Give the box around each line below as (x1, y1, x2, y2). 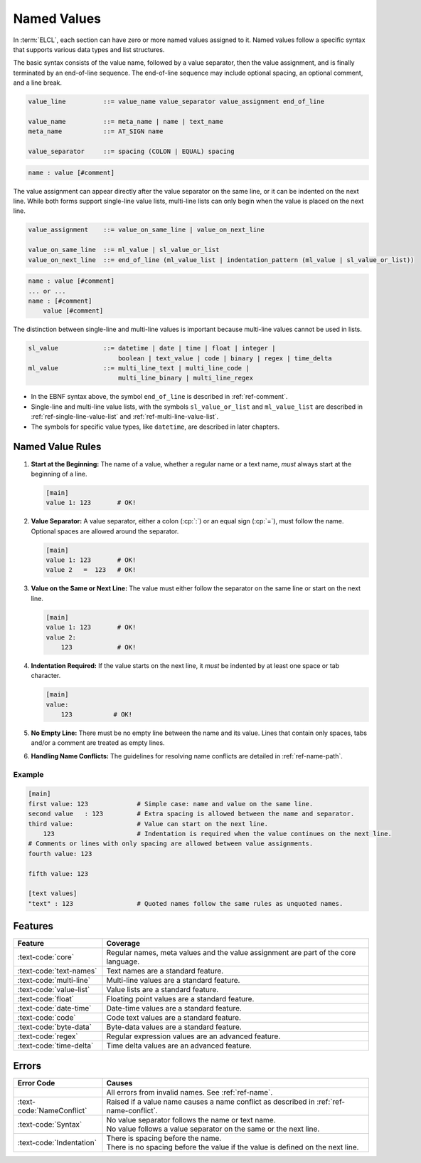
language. (106, 956, 140, 966)
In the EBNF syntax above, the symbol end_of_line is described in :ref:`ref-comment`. (31, 392, 288, 401)
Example (13, 769, 44, 779)
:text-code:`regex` (17, 1031, 78, 1041)
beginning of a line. (31, 469, 87, 478)
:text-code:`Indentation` (17, 1137, 97, 1147)
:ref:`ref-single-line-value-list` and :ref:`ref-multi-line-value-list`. (31, 412, 219, 421)
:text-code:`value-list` (17, 985, 90, 995)
